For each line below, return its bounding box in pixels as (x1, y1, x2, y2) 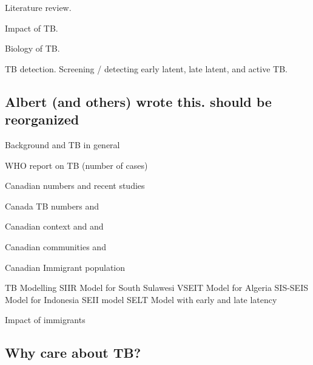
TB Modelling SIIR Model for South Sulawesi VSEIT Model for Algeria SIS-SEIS (5, 281, 308, 294)
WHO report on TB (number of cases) (5, 159, 148, 171)
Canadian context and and (5, 220, 104, 233)
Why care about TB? (5, 343, 141, 362)
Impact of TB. (5, 21, 58, 34)
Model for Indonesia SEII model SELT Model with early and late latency (5, 293, 277, 305)
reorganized (5, 110, 79, 129)
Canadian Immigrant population (5, 261, 126, 273)
